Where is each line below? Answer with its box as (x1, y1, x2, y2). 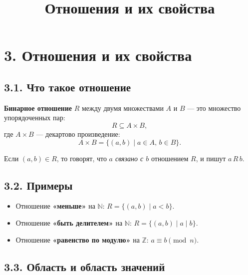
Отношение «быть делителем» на (15, 217, 123, 228)
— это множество (187, 102, 241, 113)
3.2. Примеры (4, 177, 73, 193)
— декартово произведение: (36, 128, 120, 139)
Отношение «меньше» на (15, 201, 95, 211)
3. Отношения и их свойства (4, 45, 192, 65)
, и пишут (196, 153, 226, 163)
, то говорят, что (56, 153, 107, 163)
